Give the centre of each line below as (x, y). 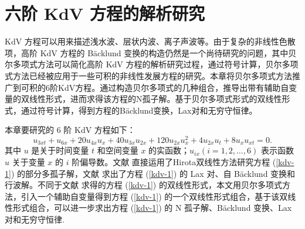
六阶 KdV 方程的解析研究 (105, 13)
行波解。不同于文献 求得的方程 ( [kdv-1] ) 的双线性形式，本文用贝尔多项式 (143, 185)
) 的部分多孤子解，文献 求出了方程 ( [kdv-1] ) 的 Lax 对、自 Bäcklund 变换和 (153, 173)
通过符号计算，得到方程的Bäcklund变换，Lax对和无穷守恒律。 (139, 110)
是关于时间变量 (60, 150)
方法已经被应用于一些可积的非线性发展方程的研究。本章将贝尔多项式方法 (152, 75)
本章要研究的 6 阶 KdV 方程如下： (70, 130)
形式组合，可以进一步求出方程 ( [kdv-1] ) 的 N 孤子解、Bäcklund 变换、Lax (152, 208)
